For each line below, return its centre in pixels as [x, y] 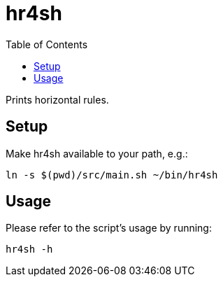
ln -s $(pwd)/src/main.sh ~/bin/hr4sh [112, 175]
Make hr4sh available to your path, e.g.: [97, 153]
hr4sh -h [29, 249]
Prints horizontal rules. [57, 99]
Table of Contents [47, 44]
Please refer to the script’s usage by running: [109, 228]
